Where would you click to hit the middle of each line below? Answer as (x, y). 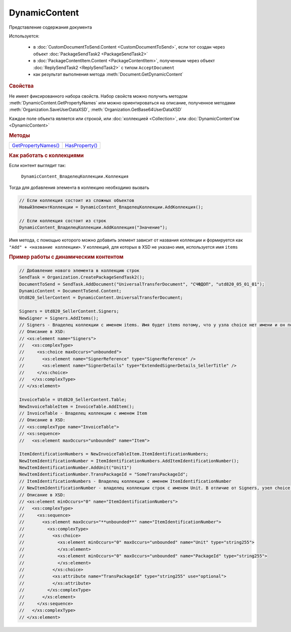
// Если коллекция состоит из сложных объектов (77, 200)
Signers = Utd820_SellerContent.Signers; (69, 311)
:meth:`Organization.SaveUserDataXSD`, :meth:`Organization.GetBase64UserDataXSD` (96, 110)
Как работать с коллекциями (47, 155)
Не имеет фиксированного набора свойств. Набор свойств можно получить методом (98, 96)
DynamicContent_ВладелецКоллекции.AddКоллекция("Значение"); (93, 228)
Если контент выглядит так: (37, 165)
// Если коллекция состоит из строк (63, 221)
